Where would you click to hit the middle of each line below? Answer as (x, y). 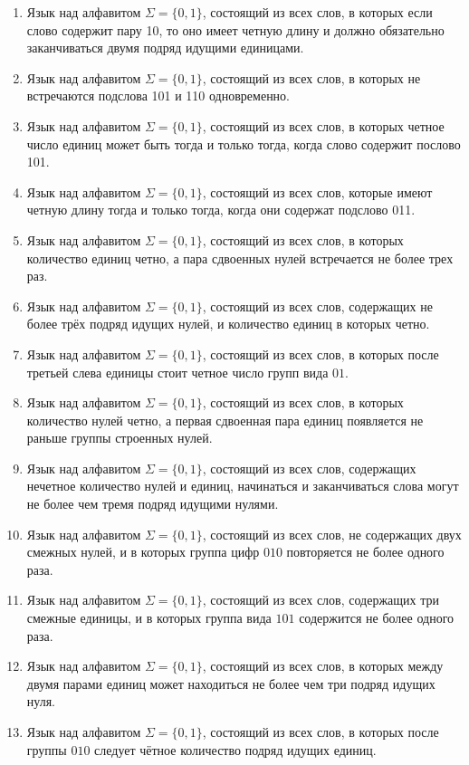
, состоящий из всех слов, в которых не (311, 77)
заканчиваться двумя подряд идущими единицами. (165, 48)
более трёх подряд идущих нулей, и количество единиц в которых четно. (228, 324)
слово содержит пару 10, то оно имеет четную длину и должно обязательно (235, 29)
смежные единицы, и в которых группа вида (149, 618)
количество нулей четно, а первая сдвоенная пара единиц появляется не (225, 420)
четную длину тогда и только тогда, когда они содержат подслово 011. (221, 210)
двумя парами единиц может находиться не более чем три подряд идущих (231, 683)
